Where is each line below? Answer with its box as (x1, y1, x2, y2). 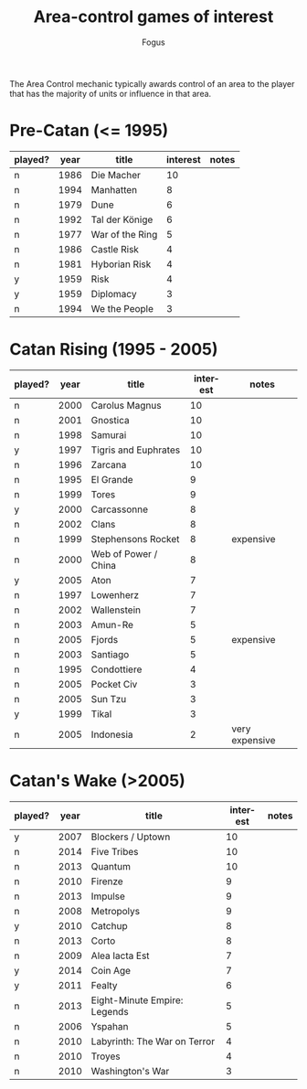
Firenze (90, 875, 123, 888)
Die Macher (90, 168, 142, 181)
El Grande (90, 473, 134, 486)
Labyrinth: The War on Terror (90, 1035, 216, 1048)
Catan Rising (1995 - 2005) (9, 339, 218, 360)
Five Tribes (90, 845, 139, 858)
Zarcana (90, 458, 127, 471)
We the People (90, 302, 153, 315)
